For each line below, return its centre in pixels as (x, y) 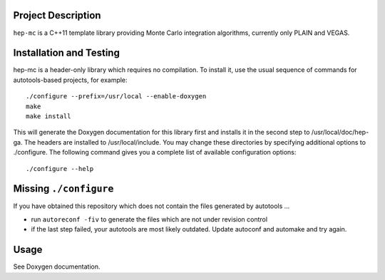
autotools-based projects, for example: (70, 80)
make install (48, 116)
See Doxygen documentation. (57, 266)
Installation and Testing (67, 53)
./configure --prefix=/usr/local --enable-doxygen (116, 97)
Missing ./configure (63, 189)
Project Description (57, 15)
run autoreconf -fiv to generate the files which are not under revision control (149, 219)
